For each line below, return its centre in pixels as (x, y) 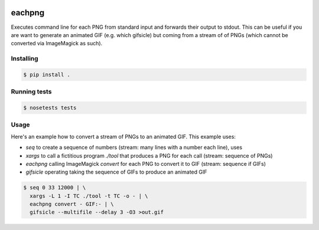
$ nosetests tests (50, 108)
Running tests (31, 92)
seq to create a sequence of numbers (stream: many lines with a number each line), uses (134, 148)
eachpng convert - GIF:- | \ (72, 204)
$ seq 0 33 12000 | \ (55, 188)
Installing (25, 59)
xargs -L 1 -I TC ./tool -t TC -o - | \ (89, 196)
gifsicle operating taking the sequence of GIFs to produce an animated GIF (116, 172)
